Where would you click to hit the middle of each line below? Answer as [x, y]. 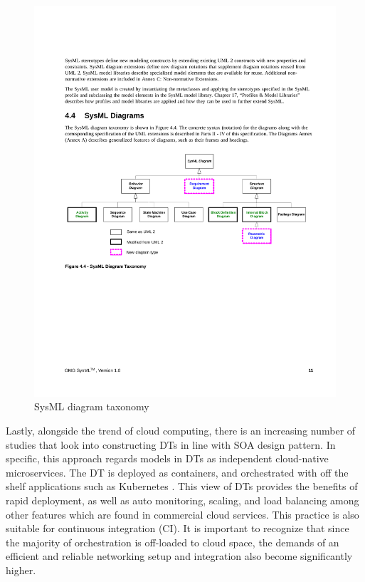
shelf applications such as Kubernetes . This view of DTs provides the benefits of [182, 486]
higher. [21, 570]
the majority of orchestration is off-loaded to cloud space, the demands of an [173, 542]
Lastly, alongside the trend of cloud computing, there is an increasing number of [181, 431]
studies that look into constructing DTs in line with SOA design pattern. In [171, 444]
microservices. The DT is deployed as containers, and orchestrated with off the [177, 472]
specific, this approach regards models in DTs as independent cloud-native [167, 458]
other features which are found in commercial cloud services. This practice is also [182, 514]
